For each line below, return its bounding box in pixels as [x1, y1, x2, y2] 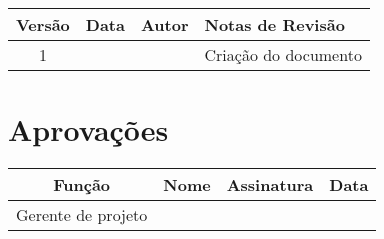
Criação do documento [204, 43, 362, 66]
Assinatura [226, 173, 314, 197]
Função [53, 173, 111, 197]
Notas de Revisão [204, 13, 345, 36]
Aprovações [8, 109, 169, 150]
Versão [16, 13, 70, 36]
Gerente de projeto [16, 203, 148, 227]
